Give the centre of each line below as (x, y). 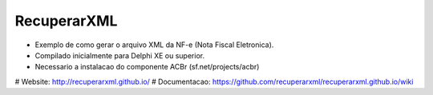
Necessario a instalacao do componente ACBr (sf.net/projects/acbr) (147, 67)
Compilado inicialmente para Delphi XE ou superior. (119, 55)
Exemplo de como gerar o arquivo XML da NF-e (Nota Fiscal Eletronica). (154, 45)
